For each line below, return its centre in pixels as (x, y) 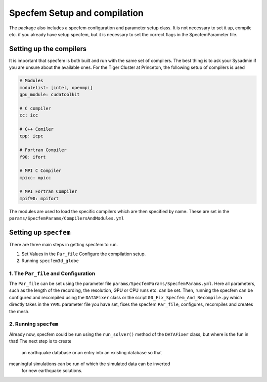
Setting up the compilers (48, 49)
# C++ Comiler (37, 129)
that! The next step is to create (40, 341)
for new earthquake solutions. (52, 371)
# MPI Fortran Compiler (48, 191)
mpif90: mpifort (39, 198)
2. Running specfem (34, 324)
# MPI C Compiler (41, 171)
